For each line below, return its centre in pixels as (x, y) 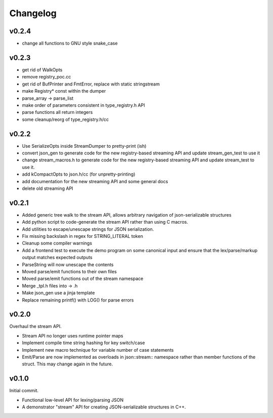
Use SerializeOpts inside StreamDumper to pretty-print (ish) (84, 146)
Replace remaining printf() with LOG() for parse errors (78, 300)
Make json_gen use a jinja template (58, 293)
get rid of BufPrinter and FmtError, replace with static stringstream (91, 84)
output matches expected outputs (57, 258)
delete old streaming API (48, 188)
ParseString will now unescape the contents (68, 264)
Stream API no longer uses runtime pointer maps (73, 336)
